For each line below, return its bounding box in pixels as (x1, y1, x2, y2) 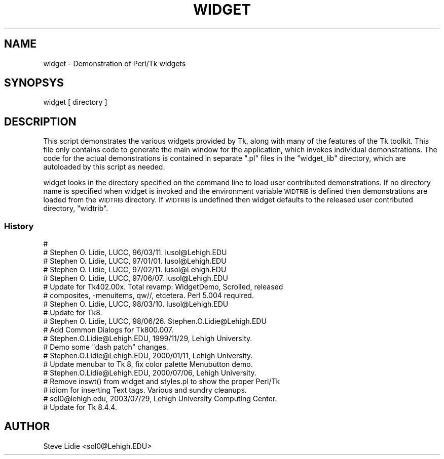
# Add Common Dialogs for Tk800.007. (43, 325, 174, 335)
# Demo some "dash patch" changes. (43, 343, 168, 352)
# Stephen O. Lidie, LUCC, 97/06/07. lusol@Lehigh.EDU (43, 274, 228, 283)
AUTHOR (4, 420, 50, 433)
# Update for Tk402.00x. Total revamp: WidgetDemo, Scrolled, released (43, 282, 283, 291)
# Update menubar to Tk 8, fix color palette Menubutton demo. (43, 360, 253, 369)
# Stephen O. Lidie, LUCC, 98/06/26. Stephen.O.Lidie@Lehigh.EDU (43, 317, 267, 326)
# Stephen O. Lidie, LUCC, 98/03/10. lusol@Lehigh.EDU (43, 300, 229, 309)
